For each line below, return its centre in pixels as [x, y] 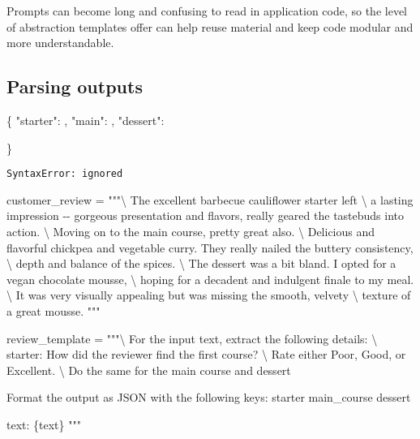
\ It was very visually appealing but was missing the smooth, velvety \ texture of [209, 295]
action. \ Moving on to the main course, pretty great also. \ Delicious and [191, 232]
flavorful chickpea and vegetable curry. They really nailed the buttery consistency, [210, 247]
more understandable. [60, 43]
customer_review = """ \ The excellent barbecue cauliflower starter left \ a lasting [210, 199]
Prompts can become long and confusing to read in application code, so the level [207, 11]
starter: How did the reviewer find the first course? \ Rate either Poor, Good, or [206, 354]
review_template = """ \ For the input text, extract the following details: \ [192, 338]
